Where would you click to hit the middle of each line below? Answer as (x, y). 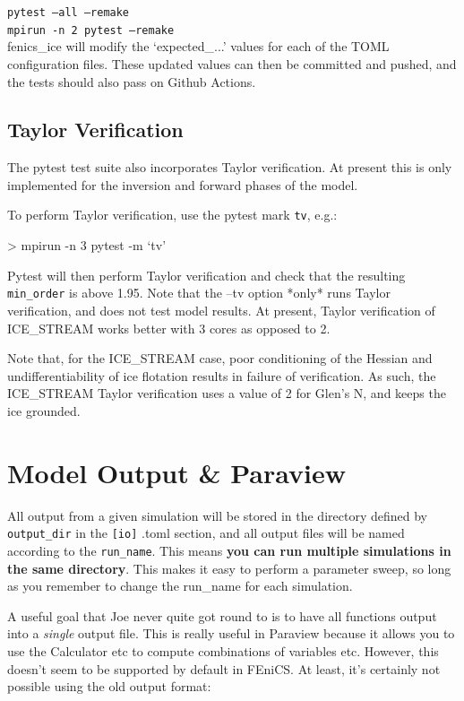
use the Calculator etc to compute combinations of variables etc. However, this (223, 650)
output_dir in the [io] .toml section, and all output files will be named (206, 533)
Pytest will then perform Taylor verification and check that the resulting (206, 275)
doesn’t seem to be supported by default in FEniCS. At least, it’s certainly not (224, 668)
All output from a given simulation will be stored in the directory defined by (217, 515)
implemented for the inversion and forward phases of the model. (183, 184)
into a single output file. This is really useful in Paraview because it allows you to (231, 633)
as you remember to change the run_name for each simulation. (180, 586)
